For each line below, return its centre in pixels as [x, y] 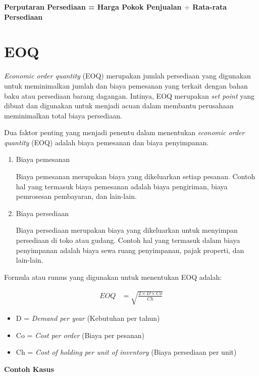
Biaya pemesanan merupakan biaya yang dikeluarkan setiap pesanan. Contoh [136, 176]
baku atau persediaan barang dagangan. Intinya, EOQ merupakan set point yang [129, 95]
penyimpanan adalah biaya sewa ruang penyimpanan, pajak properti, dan [130, 250]
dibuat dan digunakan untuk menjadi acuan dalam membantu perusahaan [119, 106]
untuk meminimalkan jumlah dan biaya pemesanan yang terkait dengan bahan [126, 85]
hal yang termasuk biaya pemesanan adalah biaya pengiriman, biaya [122, 186]
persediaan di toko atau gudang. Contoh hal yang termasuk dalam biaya [128, 240]
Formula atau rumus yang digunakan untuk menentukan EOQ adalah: [113, 277]
